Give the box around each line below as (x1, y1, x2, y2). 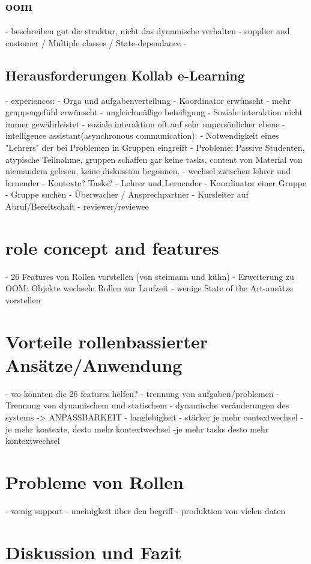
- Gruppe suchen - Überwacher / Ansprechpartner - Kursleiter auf (5, 188, 249, 201)
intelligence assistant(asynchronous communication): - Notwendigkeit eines (5, 129, 279, 142)
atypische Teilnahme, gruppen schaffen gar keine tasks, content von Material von (5, 153, 303, 165)
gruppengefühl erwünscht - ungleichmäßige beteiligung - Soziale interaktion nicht (5, 106, 303, 118)
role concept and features (5, 235, 219, 259)
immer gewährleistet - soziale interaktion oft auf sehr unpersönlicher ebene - (5, 117, 285, 130)
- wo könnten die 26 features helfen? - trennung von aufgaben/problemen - (5, 387, 279, 399)
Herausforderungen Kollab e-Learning (5, 65, 245, 84)
